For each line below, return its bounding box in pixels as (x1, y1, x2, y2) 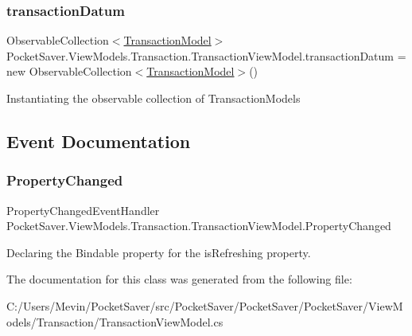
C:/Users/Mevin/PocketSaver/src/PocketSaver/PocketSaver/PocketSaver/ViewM (6, 297, 403, 314)
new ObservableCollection (6, 63, 132, 80)
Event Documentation (6, 128, 191, 153)
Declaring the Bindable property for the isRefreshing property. (6, 244, 311, 260)
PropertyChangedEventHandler (6, 201, 160, 218)
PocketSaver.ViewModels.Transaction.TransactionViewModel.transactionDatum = (6, 47, 406, 64)
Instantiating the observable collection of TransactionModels (6, 90, 301, 106)
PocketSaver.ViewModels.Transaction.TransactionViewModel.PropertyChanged (6, 217, 391, 234)
